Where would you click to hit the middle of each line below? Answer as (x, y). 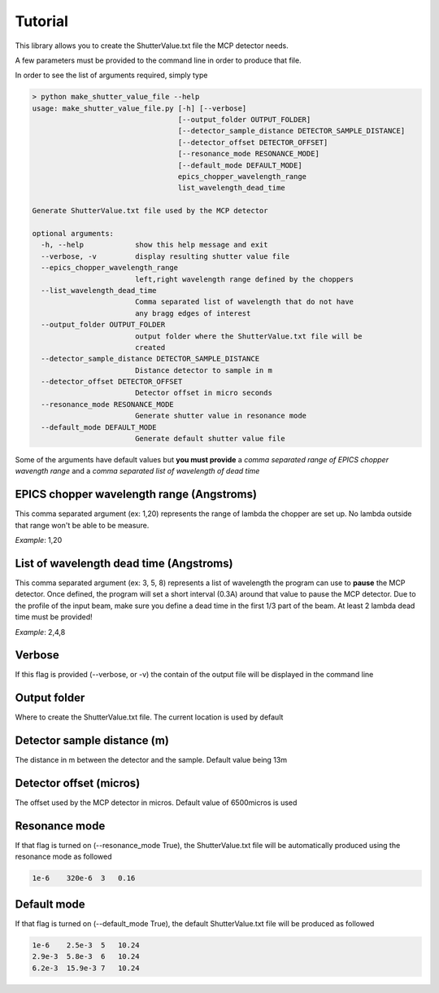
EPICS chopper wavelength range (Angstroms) (136, 494)
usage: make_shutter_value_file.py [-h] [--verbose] (139, 108)
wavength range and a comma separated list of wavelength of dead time (137, 471)
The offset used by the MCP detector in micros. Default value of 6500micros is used (156, 803)
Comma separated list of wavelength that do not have (244, 302)
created (150, 347)
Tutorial (42, 21)
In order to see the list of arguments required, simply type (111, 75)
